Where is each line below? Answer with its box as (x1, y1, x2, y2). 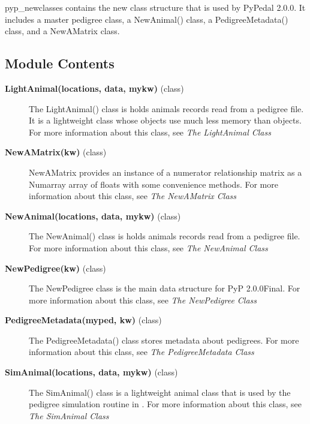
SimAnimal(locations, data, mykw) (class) (5, 366, 178, 378)
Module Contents (5, 54, 115, 73)
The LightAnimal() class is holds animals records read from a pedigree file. (29, 102, 304, 115)
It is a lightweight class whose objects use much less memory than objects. (29, 114, 302, 127)
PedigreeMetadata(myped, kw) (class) (5, 314, 162, 326)
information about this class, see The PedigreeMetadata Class (29, 345, 254, 358)
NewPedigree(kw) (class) (5, 261, 106, 274)
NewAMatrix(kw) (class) (5, 146, 107, 158)
